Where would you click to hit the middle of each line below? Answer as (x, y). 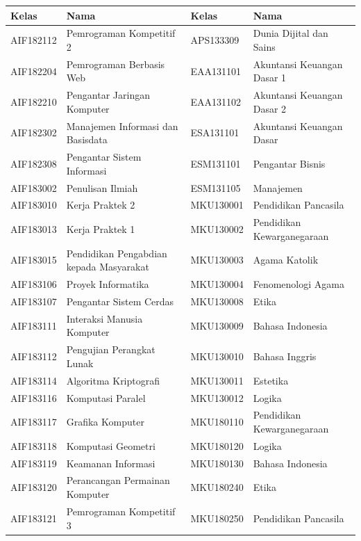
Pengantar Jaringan (108, 95)
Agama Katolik (286, 260)
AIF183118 (34, 445)
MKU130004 (217, 284)
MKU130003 (217, 260)
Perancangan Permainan (118, 480)
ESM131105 (216, 187)
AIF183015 (34, 260)
